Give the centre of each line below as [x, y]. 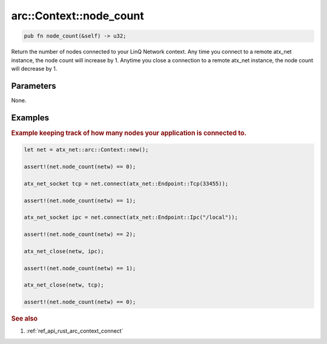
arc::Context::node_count [78, 16]
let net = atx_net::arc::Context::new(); [86, 150]
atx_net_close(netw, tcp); [64, 285]
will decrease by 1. [34, 68]
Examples [30, 118]
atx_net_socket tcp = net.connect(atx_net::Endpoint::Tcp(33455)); [126, 183]
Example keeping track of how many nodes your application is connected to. [129, 133]
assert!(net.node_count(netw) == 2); [80, 235]
